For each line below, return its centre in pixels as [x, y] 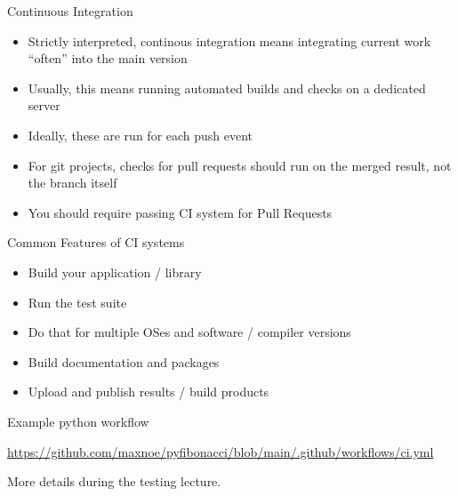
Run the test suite [77, 302]
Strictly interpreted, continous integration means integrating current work [229, 40]
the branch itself [72, 183]
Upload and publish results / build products [149, 392]
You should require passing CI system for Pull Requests [180, 212]
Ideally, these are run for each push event [141, 135]
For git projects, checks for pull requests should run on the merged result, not [240, 165]
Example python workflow [78, 421]
